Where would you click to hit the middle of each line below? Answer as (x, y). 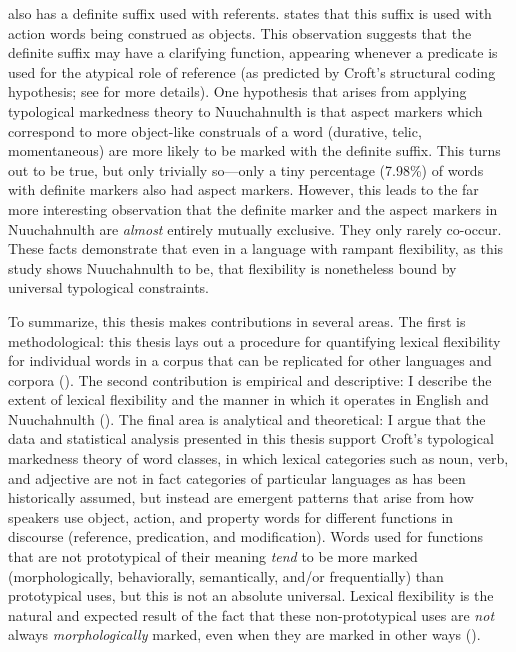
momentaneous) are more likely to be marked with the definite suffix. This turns (254, 150)
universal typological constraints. (108, 287)
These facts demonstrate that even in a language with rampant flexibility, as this (256, 248)
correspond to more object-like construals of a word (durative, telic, (215, 130)
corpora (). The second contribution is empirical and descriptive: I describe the (250, 379)
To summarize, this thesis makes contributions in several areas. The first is (237, 320)
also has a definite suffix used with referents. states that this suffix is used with (250, 13)
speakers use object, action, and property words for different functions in (231, 516)
